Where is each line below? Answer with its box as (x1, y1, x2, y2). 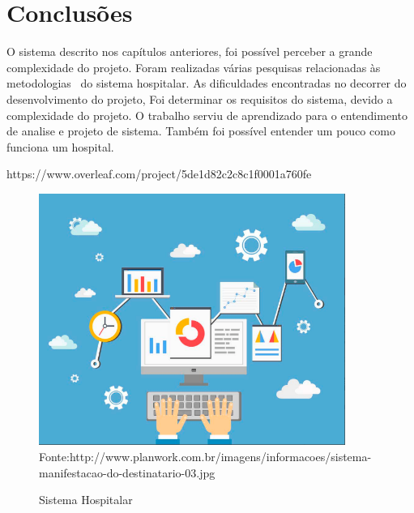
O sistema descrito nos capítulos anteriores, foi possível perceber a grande (6, 43, 373, 60)
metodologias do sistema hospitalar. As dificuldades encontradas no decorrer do (6, 75, 407, 92)
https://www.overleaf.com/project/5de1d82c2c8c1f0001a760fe (6, 165, 312, 182)
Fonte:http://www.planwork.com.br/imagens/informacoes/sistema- (39, 447, 372, 464)
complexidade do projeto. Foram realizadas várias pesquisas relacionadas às (6, 58, 381, 75)
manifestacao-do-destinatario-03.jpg (39, 464, 216, 481)
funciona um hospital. (6, 138, 114, 155)
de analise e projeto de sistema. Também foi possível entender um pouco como (6, 122, 395, 139)
